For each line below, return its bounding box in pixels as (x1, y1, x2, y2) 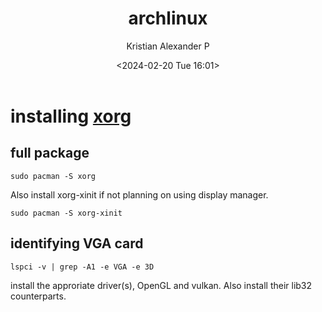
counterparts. (10, 290, 67, 302)
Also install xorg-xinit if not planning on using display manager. (10, 188, 269, 201)
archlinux (128, 7, 208, 30)
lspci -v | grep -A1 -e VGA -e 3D (10, 262, 155, 272)
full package (10, 145, 90, 162)
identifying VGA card (10, 235, 144, 252)
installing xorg (10, 105, 132, 127)
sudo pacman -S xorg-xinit (10, 208, 123, 218)
